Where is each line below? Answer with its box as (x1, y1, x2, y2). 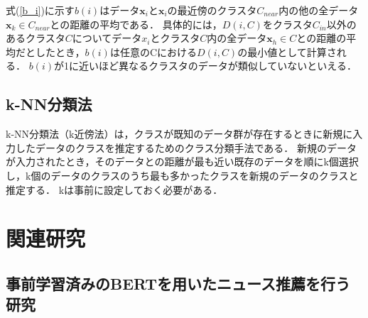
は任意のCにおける (109, 44, 197, 59)
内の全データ (207, 31, 267, 45)
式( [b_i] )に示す (6, 3, 75, 17)
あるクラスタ (6, 31, 65, 45)
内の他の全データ (278, 3, 359, 17)
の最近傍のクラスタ (167, 3, 257, 17)
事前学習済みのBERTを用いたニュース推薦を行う (6, 272, 350, 294)
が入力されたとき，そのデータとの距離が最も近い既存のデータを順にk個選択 (6, 154, 359, 169)
